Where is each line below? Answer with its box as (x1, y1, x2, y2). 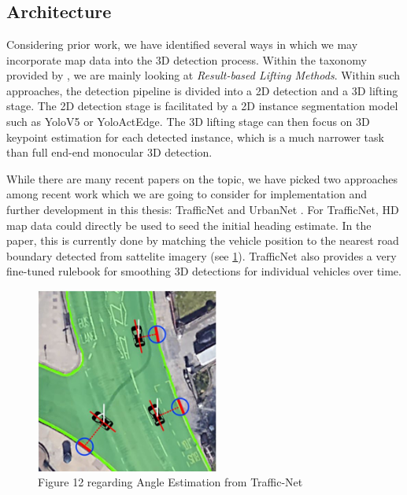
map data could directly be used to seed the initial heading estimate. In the (6, 216, 372, 233)
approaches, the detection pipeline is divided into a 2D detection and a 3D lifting (6, 82, 398, 98)
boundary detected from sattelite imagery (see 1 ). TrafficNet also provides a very (6, 247, 397, 264)
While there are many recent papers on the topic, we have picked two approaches (6, 170, 398, 187)
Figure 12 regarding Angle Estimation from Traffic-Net (38, 474, 303, 490)
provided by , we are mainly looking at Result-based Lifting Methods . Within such (6, 67, 400, 83)
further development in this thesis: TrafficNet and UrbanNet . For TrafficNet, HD (6, 201, 399, 217)
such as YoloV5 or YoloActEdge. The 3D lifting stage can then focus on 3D (6, 113, 370, 129)
